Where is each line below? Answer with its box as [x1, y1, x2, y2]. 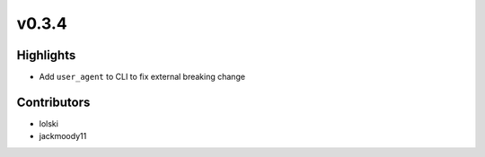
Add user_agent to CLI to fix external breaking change [39, 72, 246, 83]
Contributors [16, 94, 91, 109]
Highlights [16, 48, 76, 63]
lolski [39, 118, 58, 129]
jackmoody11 [39, 131, 87, 142]
